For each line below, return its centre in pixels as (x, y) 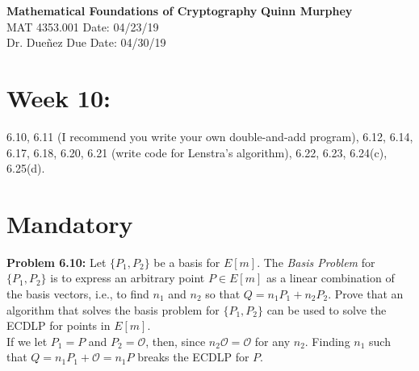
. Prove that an (366, 294)
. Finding (327, 341)
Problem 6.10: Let (57, 262)
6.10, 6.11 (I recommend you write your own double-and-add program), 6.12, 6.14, (210, 136)
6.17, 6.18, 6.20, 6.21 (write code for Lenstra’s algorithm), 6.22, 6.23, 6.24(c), (197, 152)
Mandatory (70, 223)
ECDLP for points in (59, 325)
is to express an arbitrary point (128, 278)
